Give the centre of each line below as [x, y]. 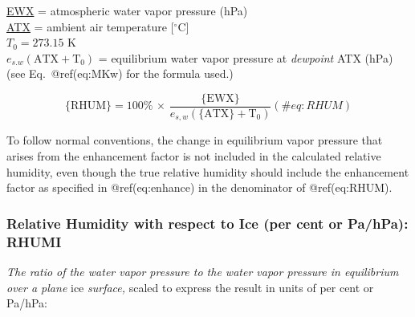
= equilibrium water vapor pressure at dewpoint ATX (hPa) [246, 57]
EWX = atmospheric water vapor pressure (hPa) [127, 10]
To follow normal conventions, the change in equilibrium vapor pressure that [195, 140]
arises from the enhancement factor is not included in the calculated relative [194, 156]
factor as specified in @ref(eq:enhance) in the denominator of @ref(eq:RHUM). [199, 187]
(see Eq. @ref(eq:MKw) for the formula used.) [120, 73]
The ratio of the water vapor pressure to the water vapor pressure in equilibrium [203, 271]
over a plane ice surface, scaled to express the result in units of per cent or [190, 287]
